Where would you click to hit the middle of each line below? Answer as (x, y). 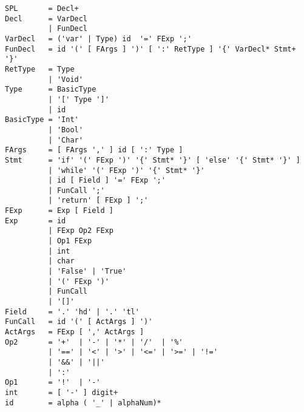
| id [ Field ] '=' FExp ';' (107, 181)
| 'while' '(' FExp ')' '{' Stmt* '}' (127, 170)
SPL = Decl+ (42, 8)
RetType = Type (40, 69)
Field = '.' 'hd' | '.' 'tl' (72, 312)
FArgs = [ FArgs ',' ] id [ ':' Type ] (94, 150)
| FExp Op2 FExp (81, 231)
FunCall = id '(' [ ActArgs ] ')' (79, 322)
